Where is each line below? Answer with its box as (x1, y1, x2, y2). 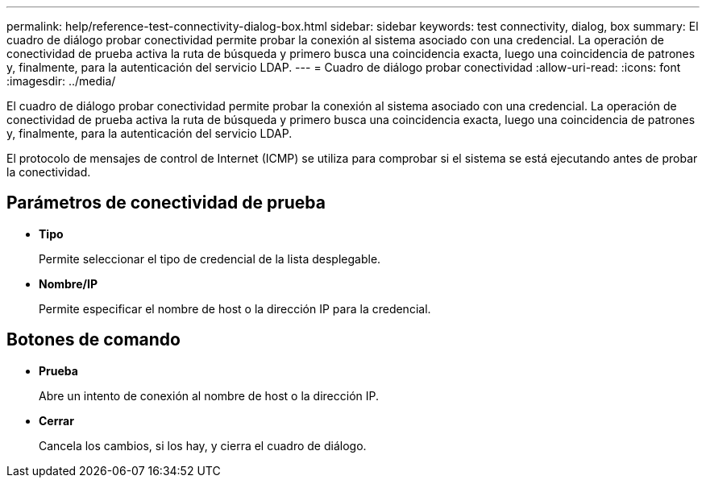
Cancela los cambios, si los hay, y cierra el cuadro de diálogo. (39, 438, 367, 453)
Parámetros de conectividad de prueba (6, 192, 326, 213)
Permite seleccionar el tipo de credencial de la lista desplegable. (39, 251, 381, 266)
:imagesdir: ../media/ (6, 74, 116, 88)
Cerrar (39, 413, 74, 428)
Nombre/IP (39, 276, 98, 291)
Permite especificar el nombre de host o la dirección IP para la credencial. (39, 301, 431, 316)
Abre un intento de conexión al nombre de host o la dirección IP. (39, 388, 380, 403)
